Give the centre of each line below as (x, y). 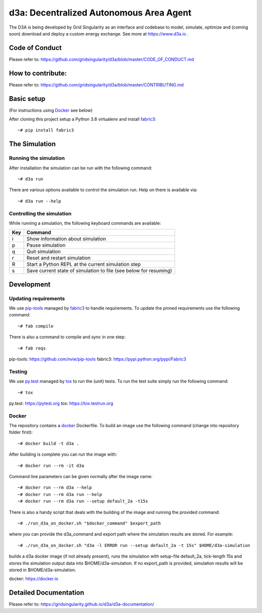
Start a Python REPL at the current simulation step (83, 265)
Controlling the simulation (40, 214)
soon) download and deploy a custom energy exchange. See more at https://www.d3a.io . (99, 33)
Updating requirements (37, 298)
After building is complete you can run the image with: (63, 454)
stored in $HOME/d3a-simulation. (42, 570)
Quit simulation (44, 251)
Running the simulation (37, 158)
